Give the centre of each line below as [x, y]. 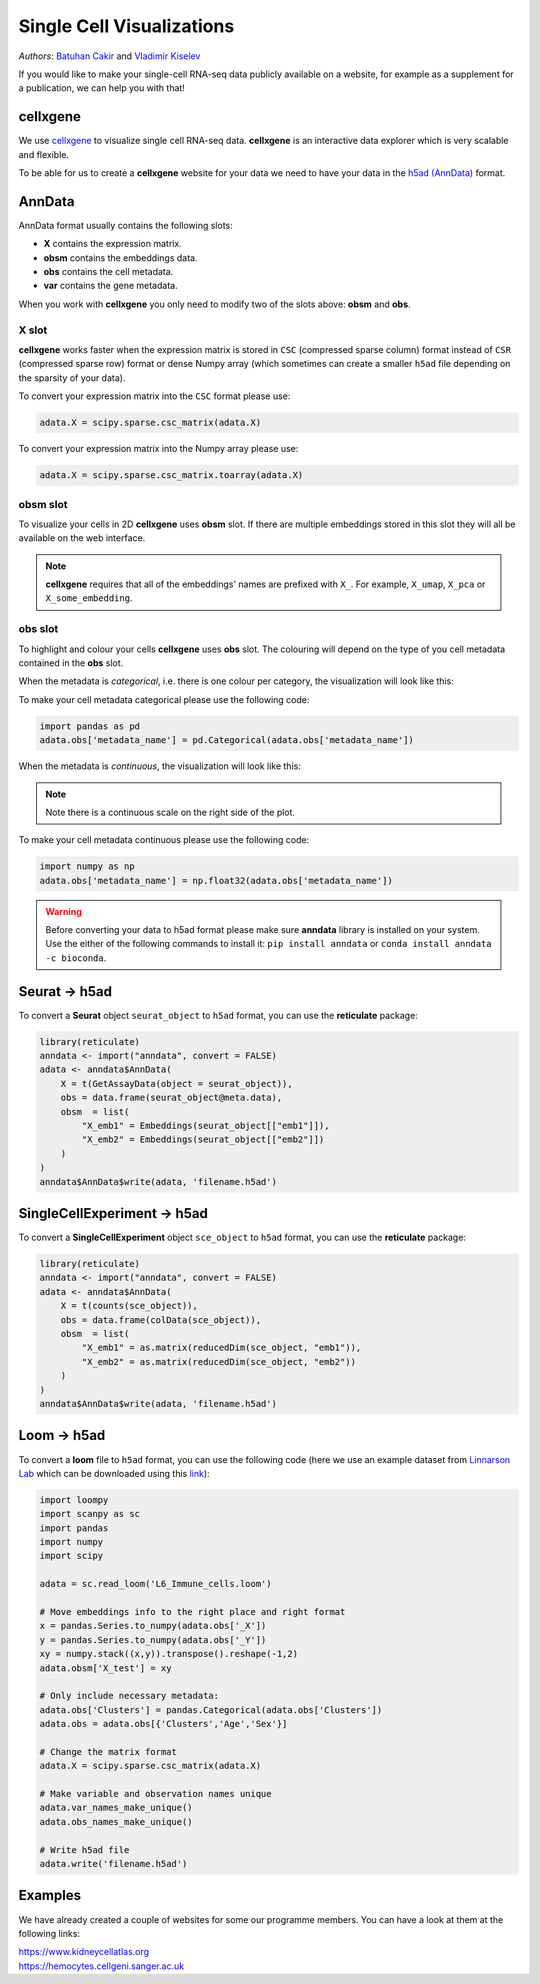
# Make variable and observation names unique [155, 1794]
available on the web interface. [82, 538]
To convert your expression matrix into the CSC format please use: [154, 396]
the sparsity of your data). [72, 377]
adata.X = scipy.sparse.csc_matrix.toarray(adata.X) [171, 475]
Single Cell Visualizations [126, 26]
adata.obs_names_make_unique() [116, 1821]
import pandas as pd [89, 726]
